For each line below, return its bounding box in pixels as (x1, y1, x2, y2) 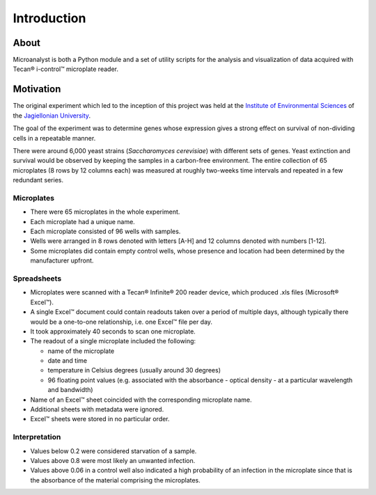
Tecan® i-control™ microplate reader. (13, 65, 118, 73)
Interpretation (13, 432, 61, 442)
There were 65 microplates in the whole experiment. (30, 207, 180, 216)
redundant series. (13, 176, 64, 184)
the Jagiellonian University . (13, 111, 91, 120)
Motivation (13, 84, 61, 95)
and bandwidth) (47, 386, 93, 394)
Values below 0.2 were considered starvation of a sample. (30, 446, 197, 455)
